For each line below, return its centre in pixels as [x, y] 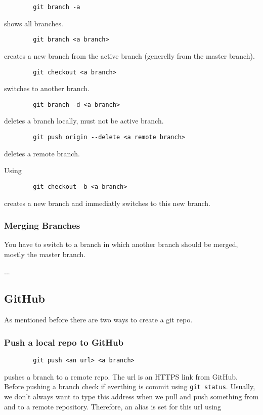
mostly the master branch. [45, 254]
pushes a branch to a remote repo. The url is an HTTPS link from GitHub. [121, 376]
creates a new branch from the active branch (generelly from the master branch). [129, 55]
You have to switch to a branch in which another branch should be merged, [121, 244]
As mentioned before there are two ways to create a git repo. [98, 320]
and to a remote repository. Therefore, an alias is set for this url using [113, 406]
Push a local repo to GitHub [64, 342]
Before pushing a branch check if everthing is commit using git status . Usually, [130, 386]
